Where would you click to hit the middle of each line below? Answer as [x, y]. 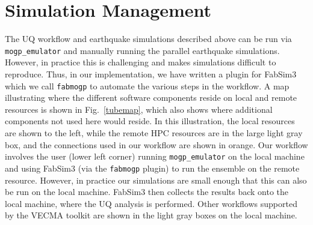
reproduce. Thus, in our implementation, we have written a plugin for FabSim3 [151, 73]
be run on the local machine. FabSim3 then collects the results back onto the [147, 192]
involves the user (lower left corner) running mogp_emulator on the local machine [155, 156]
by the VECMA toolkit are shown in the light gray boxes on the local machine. [151, 215]
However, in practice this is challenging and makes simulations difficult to [141, 62]
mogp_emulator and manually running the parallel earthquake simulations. [142, 50]
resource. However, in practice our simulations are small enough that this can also [156, 180]
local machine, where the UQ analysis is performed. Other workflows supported [151, 203]
